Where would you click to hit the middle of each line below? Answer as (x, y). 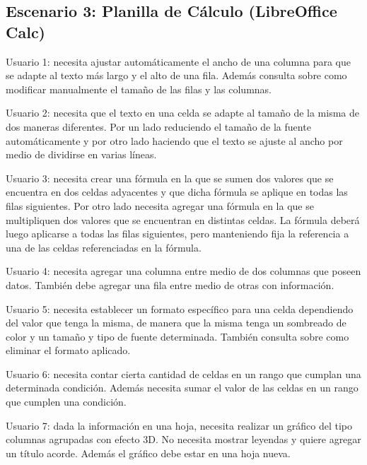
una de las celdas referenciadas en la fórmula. (104, 247)
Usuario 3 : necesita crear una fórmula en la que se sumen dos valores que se (170, 178)
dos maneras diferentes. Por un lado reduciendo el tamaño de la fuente (158, 126)
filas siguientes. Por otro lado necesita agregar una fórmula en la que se (160, 205)
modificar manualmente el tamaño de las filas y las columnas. (139, 89)
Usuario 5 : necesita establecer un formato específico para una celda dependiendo (180, 308)
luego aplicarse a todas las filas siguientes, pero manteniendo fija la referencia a (177, 234)
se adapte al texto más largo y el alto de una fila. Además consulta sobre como (176, 75)
